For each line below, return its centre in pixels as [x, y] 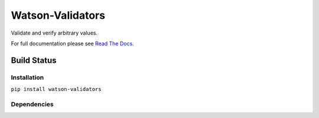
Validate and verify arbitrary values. [54, 33]
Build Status [34, 60]
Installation [27, 77]
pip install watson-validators [56, 89]
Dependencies [32, 104]
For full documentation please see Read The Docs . [72, 43]
